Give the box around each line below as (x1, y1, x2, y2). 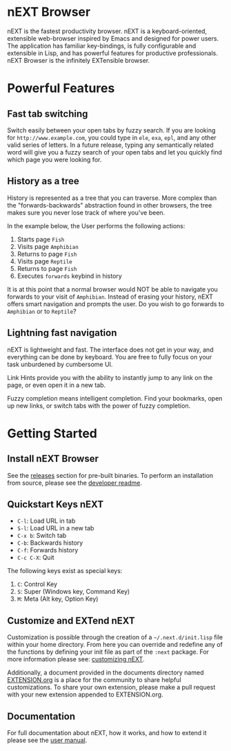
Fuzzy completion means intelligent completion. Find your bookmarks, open (7, 394, 223, 402)
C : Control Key (17, 580, 57, 588)
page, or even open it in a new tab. (7, 381, 106, 389)
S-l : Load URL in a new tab (17, 524, 94, 532)
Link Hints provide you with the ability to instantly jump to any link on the (7, 373, 213, 381)
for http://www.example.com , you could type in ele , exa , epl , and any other (7, 133, 217, 141)
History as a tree (7, 175, 79, 187)
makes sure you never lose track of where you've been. (7, 208, 165, 217)
